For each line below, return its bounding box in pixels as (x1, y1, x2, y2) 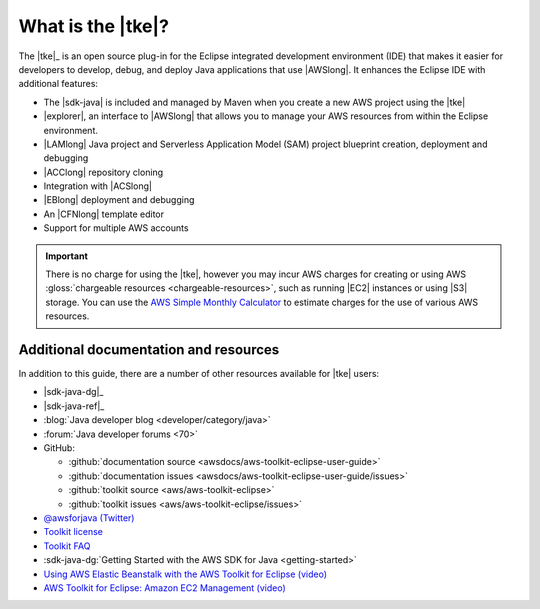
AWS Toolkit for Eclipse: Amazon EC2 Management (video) (43, 581, 287, 594)
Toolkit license (43, 526, 104, 538)
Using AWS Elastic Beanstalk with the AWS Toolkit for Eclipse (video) (43, 568, 328, 580)
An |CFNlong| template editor (43, 208, 165, 220)
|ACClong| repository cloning (43, 166, 164, 178)
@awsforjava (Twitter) (43, 512, 135, 524)
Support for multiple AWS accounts (43, 222, 189, 234)
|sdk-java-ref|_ (43, 400, 105, 412)
